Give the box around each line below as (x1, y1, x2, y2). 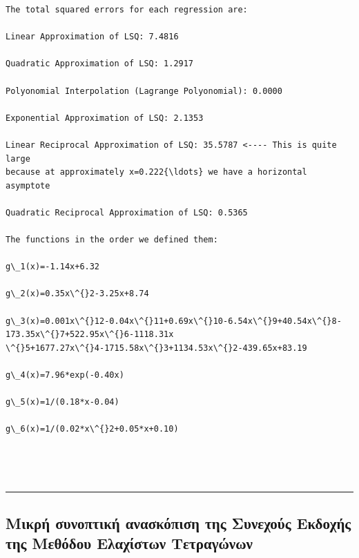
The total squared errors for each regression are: (6, 5, 248, 15)
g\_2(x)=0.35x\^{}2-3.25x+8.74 (6, 289, 149, 299)
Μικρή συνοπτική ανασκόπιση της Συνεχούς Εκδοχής (6, 512, 351, 533)
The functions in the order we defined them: (6, 235, 218, 245)
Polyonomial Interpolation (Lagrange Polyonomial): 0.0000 (6, 86, 282, 96)
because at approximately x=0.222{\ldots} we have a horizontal (6, 167, 307, 177)
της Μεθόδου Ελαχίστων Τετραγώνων (6, 532, 253, 553)
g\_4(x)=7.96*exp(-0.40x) (6, 370, 124, 381)
